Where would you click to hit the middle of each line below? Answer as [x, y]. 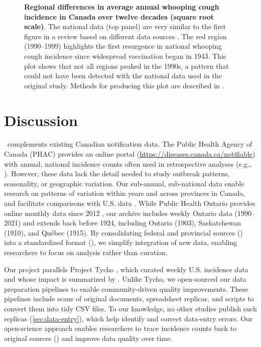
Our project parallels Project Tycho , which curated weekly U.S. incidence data [126, 269]
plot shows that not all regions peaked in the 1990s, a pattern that [126, 66]
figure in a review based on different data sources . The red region [125, 36]
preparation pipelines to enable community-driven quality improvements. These [126, 288]
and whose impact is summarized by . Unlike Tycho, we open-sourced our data [125, 279]
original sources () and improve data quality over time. [88, 338]
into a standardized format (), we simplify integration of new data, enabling [121, 242]
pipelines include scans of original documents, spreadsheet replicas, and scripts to [129, 299]
